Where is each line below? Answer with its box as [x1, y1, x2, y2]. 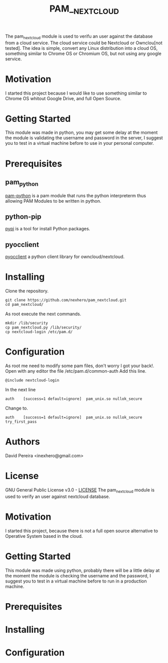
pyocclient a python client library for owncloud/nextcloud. [5, 254, 125, 260]
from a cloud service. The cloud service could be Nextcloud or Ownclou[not [5, 40, 163, 46]
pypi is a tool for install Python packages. [5, 226, 90, 232]
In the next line [5, 387, 36, 393]
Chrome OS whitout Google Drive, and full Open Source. [5, 95, 121, 101]
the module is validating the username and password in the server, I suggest [5, 135, 163, 141]
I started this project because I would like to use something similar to [5, 90, 147, 96]
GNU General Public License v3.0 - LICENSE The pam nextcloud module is [5, 487, 155, 494]
